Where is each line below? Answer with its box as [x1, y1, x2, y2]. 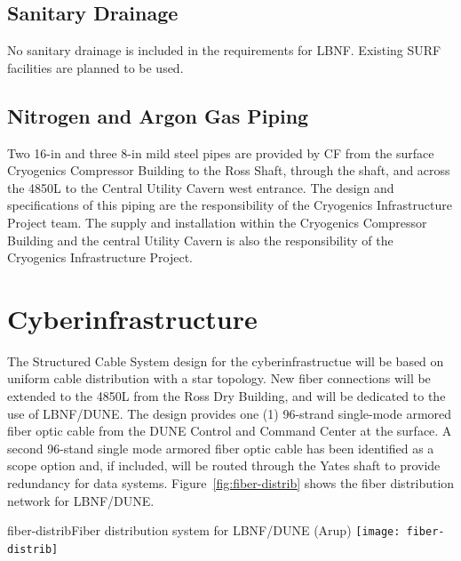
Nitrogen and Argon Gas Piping [7, 101, 309, 129]
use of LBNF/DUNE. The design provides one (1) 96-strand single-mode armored [7, 404, 452, 422]
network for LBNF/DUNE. [7, 491, 155, 509]
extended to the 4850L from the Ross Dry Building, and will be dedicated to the [7, 387, 446, 405]
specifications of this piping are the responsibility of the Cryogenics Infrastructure [7, 196, 452, 214]
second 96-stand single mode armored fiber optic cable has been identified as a [7, 438, 434, 457]
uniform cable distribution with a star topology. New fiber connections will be [7, 369, 431, 388]
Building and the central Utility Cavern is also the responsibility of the [7, 230, 393, 249]
